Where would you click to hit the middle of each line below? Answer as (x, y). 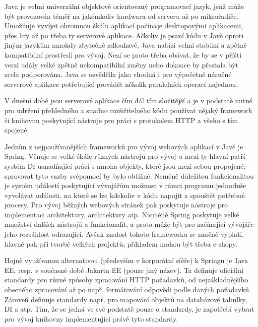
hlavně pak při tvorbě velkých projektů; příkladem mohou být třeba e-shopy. (121, 243)
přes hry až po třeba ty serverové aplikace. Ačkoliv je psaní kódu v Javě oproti (124, 35)
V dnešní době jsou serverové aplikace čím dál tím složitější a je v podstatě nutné (129, 100)
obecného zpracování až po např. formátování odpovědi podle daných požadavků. (128, 290)
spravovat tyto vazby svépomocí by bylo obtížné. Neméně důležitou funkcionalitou (129, 175)
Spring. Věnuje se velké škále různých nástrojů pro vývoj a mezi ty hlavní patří (125, 156)
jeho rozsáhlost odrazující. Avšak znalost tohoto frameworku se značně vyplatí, (124, 234)
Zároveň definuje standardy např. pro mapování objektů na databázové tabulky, (126, 299)
